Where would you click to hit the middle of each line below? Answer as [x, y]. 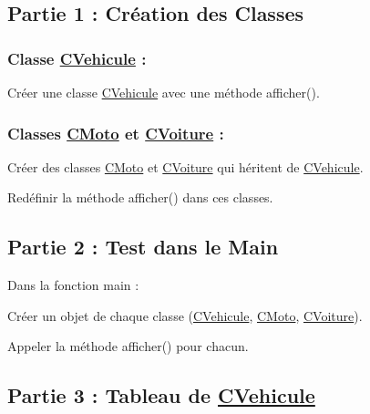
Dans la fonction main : [73, 285]
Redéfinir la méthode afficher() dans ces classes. [140, 197]
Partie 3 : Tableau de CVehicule [161, 395]
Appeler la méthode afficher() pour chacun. [128, 346]
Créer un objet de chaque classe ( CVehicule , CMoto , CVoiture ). [185, 315]
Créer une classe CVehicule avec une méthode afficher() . [164, 92]
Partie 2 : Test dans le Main [143, 247]
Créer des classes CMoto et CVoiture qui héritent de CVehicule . [185, 166]
